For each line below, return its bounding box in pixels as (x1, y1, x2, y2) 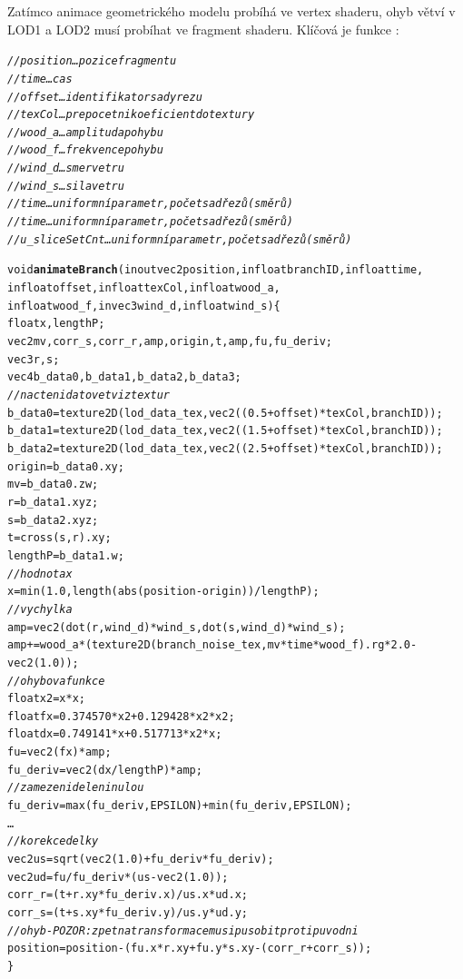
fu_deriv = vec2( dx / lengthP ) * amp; (7, 763, 202, 776)
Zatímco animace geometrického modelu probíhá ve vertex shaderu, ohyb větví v (7, 2, 456, 20)
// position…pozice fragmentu (7, 54, 177, 68)
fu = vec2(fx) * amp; (7, 746, 112, 759)
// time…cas (7, 72, 73, 85)
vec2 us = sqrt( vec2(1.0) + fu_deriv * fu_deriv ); (7, 853, 274, 866)
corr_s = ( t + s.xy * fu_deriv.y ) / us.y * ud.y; (7, 906, 248, 920)
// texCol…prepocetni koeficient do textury (7, 108, 255, 122)
